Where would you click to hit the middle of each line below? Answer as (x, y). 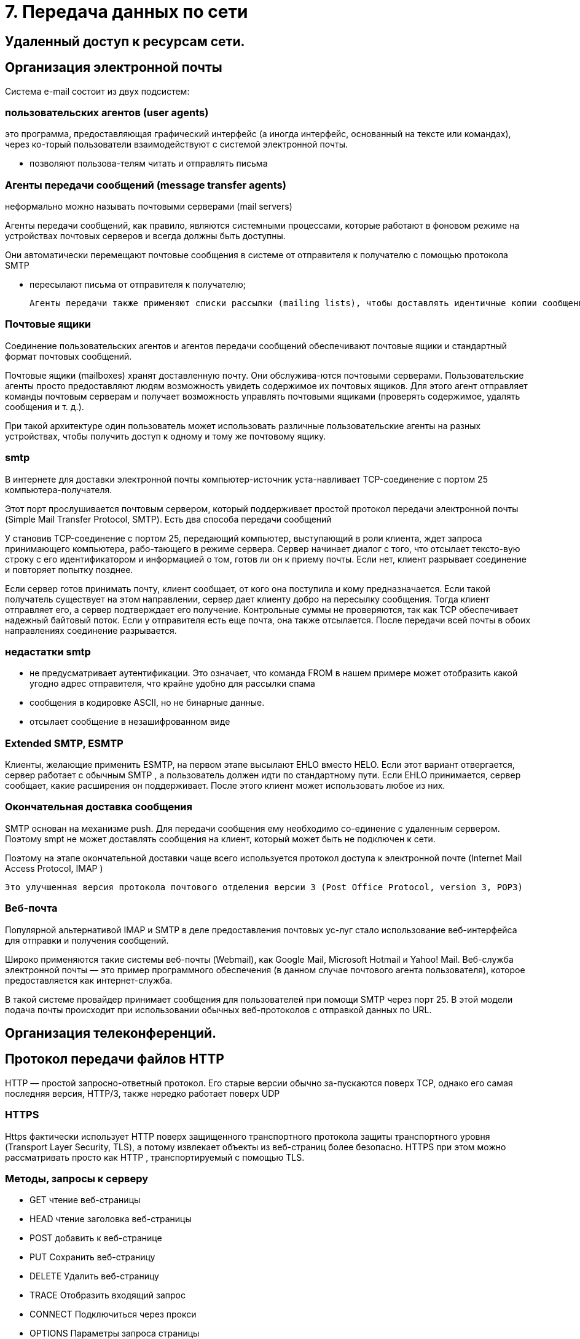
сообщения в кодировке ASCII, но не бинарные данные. (147, 703)
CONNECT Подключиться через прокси (113, 1314)
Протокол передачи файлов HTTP (115, 1059)
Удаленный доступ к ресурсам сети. (125, 41)
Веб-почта (31, 908)
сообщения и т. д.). (45, 406)
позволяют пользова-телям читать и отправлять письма (149, 164)
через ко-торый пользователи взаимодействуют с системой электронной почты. (176, 144)
